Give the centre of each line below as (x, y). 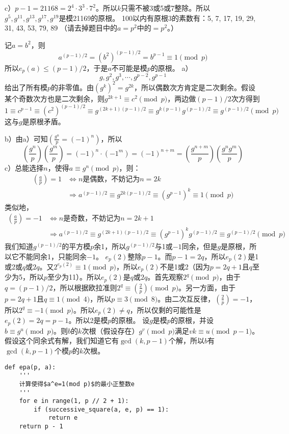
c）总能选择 (24, 167)
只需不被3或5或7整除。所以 (166, 8)
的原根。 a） (172, 67)
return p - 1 (41, 427)
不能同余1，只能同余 (52, 256)
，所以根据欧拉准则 (85, 287)
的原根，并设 (192, 320)
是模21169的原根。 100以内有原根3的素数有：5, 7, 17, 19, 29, (157, 18)
